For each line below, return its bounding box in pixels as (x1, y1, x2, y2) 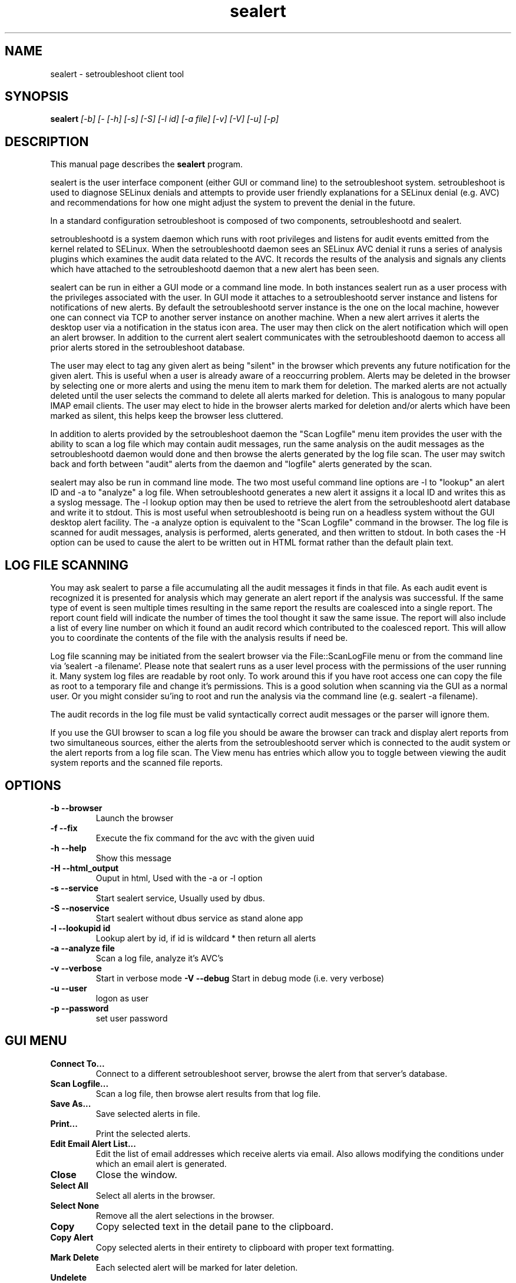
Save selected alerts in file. (95, 1108, 200, 1119)
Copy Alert (50, 1232, 94, 1242)
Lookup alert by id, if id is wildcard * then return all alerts (95, 933, 316, 943)
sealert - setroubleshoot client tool (50, 68, 184, 79)
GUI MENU (5, 1033, 67, 1049)
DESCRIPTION (5, 134, 89, 149)
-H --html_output (50, 862, 119, 873)
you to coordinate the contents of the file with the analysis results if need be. (50, 633, 348, 643)
